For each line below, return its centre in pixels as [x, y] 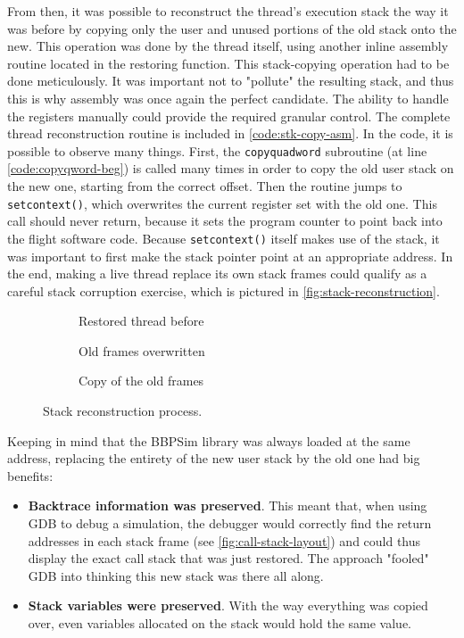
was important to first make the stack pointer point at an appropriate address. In [230, 256]
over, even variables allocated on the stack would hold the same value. [220, 623]
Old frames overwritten [142, 350]
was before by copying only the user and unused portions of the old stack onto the [232, 28]
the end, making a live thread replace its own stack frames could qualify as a [217, 273]
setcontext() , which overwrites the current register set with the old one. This [222, 203]
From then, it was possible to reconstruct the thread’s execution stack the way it [228, 11]
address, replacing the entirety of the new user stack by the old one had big [214, 458]
